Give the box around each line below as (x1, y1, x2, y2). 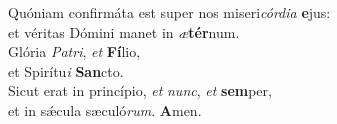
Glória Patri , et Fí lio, (8, 41, 141, 62)
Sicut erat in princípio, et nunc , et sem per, (8, 80, 272, 101)
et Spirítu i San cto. (8, 60, 124, 81)
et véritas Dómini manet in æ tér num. (8, 21, 240, 42)
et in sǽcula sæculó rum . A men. (8, 99, 202, 120)
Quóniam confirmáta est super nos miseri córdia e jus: (8, 2, 331, 22)
